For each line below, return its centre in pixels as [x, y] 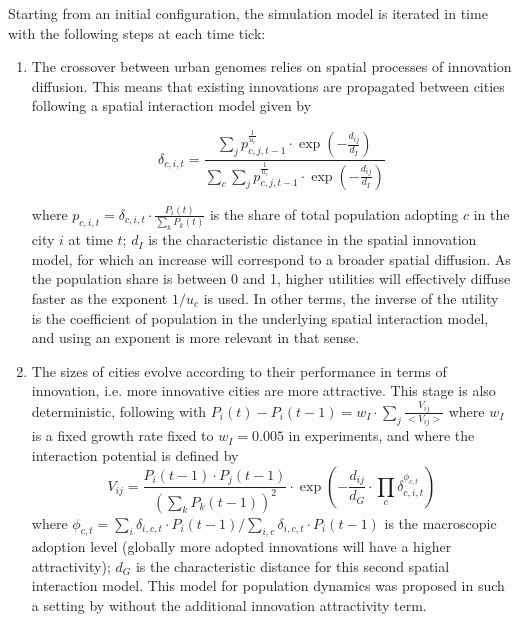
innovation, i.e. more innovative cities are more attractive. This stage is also [263, 390]
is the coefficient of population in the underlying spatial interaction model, [260, 317]
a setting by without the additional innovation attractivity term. [229, 605]
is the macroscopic [440, 522]
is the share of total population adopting [334, 213]
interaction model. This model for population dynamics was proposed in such [268, 585]
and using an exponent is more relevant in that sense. [195, 337]
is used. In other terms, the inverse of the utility [351, 297]
